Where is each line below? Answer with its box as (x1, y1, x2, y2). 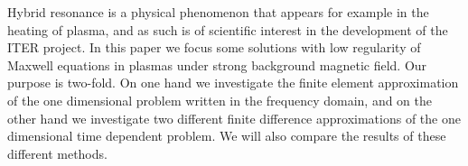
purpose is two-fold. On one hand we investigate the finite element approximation (7, 73, 459, 92)
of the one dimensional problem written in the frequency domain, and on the (7, 90, 433, 109)
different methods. (7, 143, 108, 162)
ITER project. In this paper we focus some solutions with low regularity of (7, 38, 421, 57)
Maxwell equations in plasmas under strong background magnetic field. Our (7, 55, 427, 74)
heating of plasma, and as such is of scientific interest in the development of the (7, 20, 448, 39)
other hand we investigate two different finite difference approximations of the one (7, 108, 461, 127)
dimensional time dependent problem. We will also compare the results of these (7, 126, 446, 145)
